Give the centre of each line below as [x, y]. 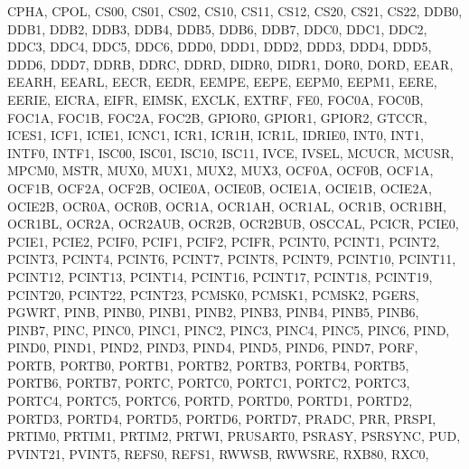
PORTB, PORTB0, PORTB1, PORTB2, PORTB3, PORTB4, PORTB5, [208, 365]
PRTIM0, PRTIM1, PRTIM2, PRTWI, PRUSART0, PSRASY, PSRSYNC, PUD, [234, 436]
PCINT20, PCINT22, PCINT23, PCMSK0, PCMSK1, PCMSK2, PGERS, [213, 294]
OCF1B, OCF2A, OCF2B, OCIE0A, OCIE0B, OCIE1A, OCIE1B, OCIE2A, [220, 188]
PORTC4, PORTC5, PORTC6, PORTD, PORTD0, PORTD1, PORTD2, [210, 401]
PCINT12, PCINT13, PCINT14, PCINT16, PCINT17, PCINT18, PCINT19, [220, 276]
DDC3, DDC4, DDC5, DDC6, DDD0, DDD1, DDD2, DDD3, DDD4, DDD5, [220, 47]
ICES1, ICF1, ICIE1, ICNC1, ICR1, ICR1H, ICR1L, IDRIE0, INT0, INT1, [216, 135]
